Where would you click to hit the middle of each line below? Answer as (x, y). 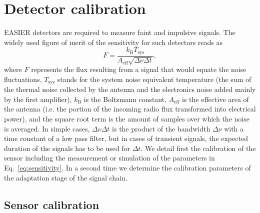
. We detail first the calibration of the (198, 148)
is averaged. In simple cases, (47, 128)
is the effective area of (215, 99)
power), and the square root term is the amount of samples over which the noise (127, 119)
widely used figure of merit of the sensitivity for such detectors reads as (113, 42)
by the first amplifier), (38, 99)
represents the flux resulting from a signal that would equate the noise (139, 69)
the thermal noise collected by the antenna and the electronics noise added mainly (130, 89)
